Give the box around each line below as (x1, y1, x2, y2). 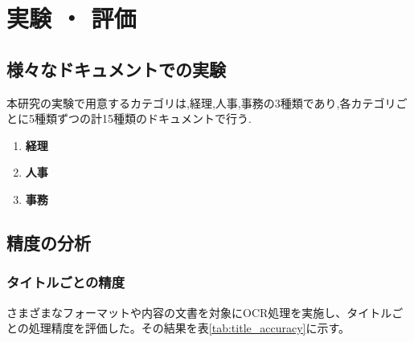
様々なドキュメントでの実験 (6, 56, 226, 81)
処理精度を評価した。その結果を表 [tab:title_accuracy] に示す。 (28, 320, 350, 336)
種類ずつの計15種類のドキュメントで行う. (34, 110, 252, 127)
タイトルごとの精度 (6, 272, 125, 292)
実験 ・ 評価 (6, 2, 137, 35)
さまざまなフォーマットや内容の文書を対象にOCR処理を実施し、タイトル (6, 303, 392, 320)
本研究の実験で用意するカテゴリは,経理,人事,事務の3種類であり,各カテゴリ (6, 94, 396, 111)
